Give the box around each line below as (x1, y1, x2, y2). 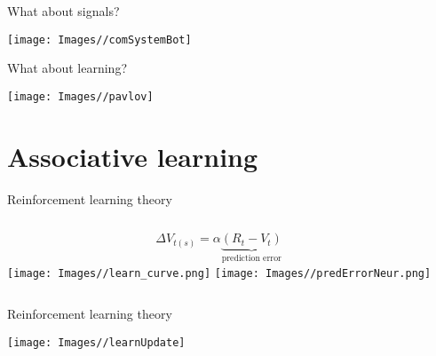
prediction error (221, 254, 281, 264)
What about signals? (7, 2, 120, 20)
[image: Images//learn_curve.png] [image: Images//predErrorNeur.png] (7, 266, 432, 280)
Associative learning (7, 138, 258, 174)
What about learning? (7, 59, 128, 77)
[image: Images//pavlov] (7, 90, 154, 103)
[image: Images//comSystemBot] (7, 33, 192, 46)
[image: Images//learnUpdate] (7, 336, 186, 349)
